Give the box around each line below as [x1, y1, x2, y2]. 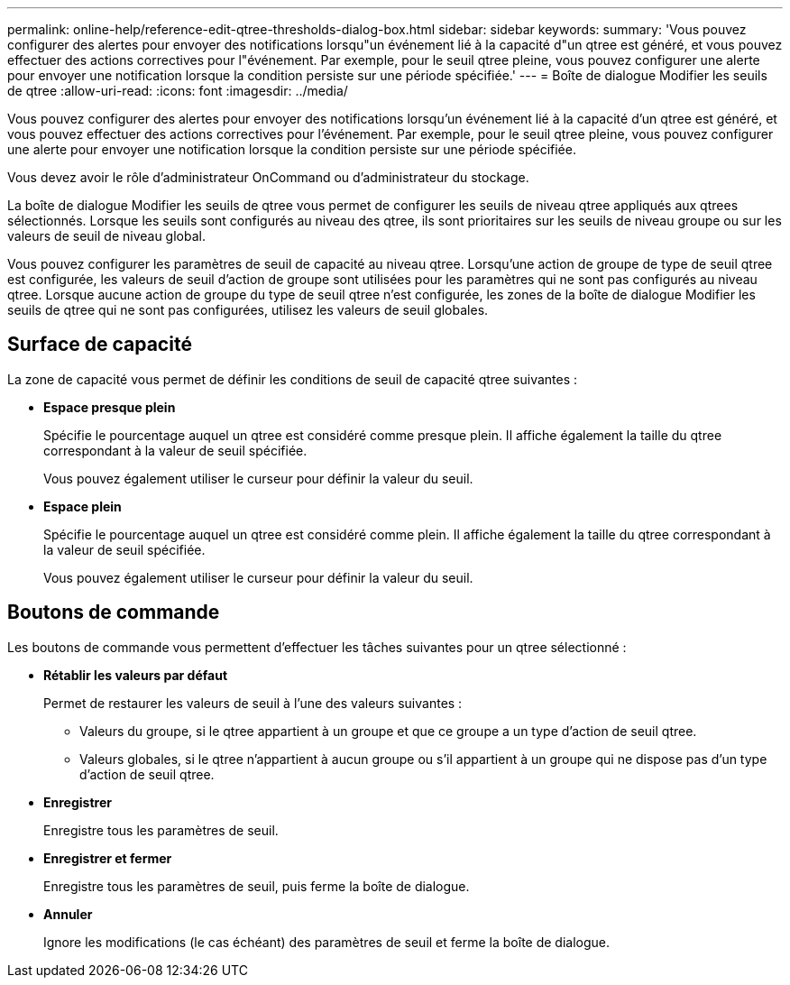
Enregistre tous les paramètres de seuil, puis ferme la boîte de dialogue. [43, 878, 470, 894]
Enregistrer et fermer [43, 850, 172, 866]
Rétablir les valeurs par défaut [43, 667, 228, 683]
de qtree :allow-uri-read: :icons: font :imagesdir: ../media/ [7, 83, 348, 98]
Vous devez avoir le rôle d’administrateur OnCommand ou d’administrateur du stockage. [7, 170, 529, 185]
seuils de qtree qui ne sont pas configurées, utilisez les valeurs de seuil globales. [7, 302, 489, 318]
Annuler [43, 906, 93, 922]
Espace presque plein [43, 399, 176, 415]
